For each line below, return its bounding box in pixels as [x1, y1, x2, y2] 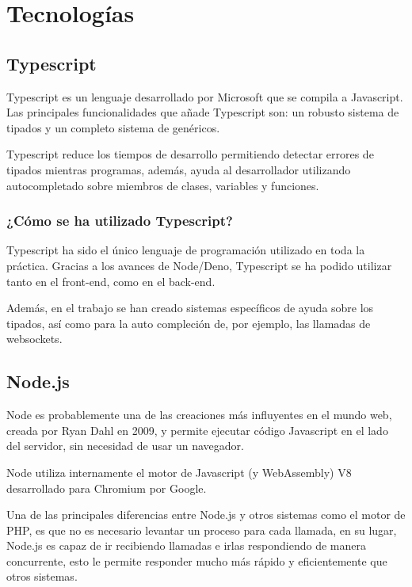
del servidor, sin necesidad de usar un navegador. [6, 437, 244, 454]
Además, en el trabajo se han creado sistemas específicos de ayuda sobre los [6, 299, 374, 316]
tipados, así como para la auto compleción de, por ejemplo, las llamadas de [6, 314, 371, 331]
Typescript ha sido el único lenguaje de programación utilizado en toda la [6, 242, 365, 258]
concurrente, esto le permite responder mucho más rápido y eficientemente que [6, 552, 387, 569]
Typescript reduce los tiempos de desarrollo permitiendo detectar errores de [6, 146, 374, 162]
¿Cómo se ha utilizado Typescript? [6, 211, 233, 231]
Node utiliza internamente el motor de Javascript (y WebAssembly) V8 [6, 463, 352, 480]
